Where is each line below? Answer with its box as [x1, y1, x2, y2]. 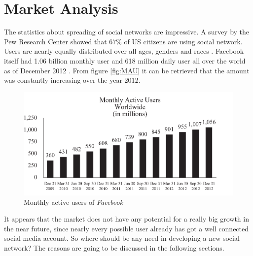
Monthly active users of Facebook [24, 197, 123, 207]
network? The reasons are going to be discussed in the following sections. [4, 242, 224, 253]
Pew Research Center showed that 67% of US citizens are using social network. [4, 36, 243, 46]
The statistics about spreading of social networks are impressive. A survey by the [4, 27, 250, 37]
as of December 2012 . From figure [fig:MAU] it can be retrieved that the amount [4, 65, 250, 75]
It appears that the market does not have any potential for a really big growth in [4, 213, 249, 224]
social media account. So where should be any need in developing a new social [4, 233, 240, 243]
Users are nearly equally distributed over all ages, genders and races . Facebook [4, 46, 244, 56]
